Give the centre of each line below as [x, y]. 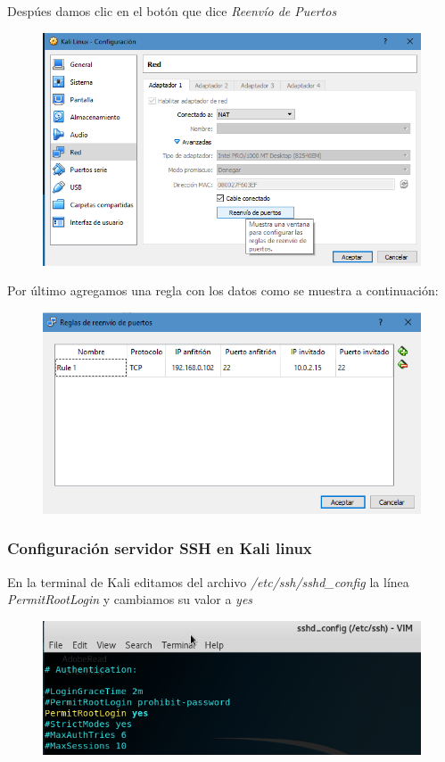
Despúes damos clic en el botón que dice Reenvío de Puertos [172, 11]
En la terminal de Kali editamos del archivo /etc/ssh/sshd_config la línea [208, 581]
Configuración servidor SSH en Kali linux [160, 548]
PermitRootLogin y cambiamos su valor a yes [130, 599]
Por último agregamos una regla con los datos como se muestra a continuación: [223, 290]
